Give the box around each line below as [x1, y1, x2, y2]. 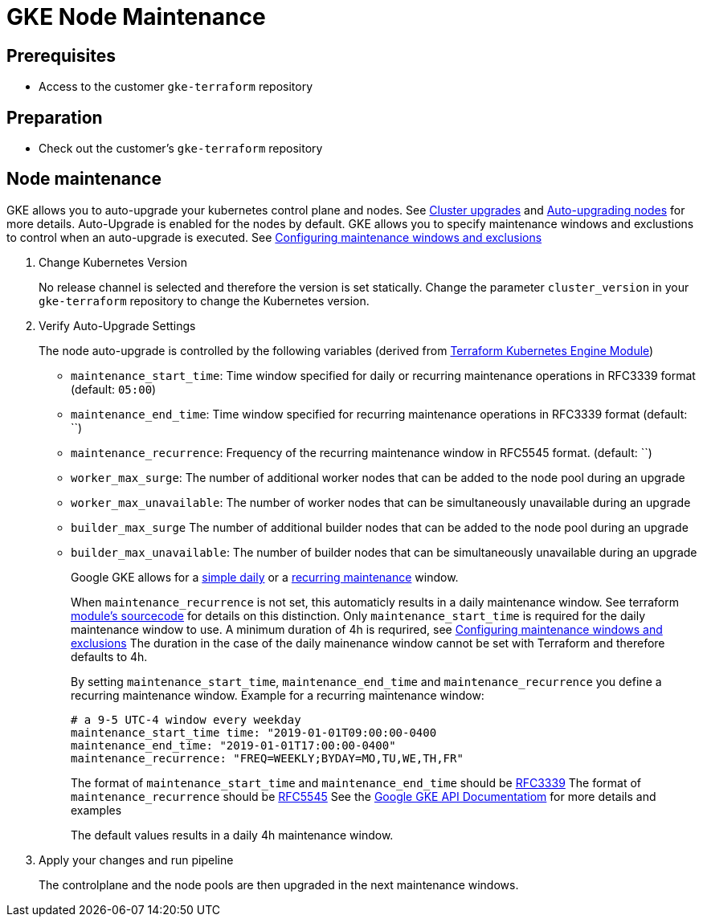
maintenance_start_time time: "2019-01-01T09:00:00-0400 [71, 725, 437, 739]
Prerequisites [6, 45, 116, 66]
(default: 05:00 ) [71, 382, 157, 396]
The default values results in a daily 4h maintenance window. [71, 827, 394, 842]
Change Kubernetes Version [39, 255, 187, 269]
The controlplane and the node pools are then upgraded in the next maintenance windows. [39, 877, 519, 892]
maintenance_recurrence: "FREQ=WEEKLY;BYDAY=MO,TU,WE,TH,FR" [71, 751, 464, 765]
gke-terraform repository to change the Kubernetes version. [39, 293, 370, 308]
